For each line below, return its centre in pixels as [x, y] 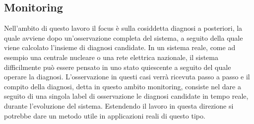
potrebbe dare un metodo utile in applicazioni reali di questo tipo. [105, 115]
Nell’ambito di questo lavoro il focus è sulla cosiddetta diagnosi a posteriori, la [123, 28]
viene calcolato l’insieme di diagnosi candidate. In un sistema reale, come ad [120, 47]
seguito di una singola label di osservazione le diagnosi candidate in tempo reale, [126, 96]
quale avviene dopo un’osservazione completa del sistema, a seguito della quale [124, 37]
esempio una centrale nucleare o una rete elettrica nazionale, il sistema [111, 57]
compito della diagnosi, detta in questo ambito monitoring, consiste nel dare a [123, 86]
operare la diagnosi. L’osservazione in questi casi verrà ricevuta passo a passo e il [127, 77]
